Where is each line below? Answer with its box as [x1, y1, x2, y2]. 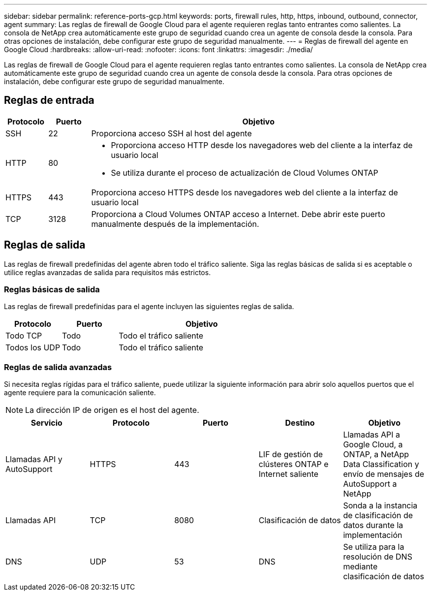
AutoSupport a [343, 479, 397, 489]
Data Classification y [343, 459, 419, 470]
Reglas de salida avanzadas [4, 362, 112, 372]
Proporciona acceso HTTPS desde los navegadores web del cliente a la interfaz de [91, 187, 398, 197]
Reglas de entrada [4, 94, 94, 107]
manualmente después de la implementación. [91, 219, 259, 229]
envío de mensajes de [343, 469, 425, 479]
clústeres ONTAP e [258, 459, 329, 470]
